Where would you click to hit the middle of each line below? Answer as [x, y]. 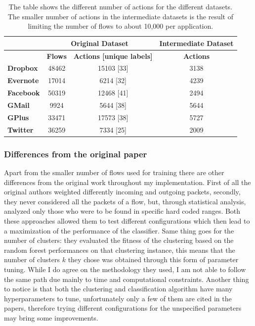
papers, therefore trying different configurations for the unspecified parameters [123, 308]
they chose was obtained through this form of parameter [153, 259]
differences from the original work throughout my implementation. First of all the [127, 182]
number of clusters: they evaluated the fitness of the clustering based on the [119, 240]
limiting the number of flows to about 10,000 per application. [121, 26]
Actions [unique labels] [113, 56]
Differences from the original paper [76, 154]
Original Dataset [100, 43]
